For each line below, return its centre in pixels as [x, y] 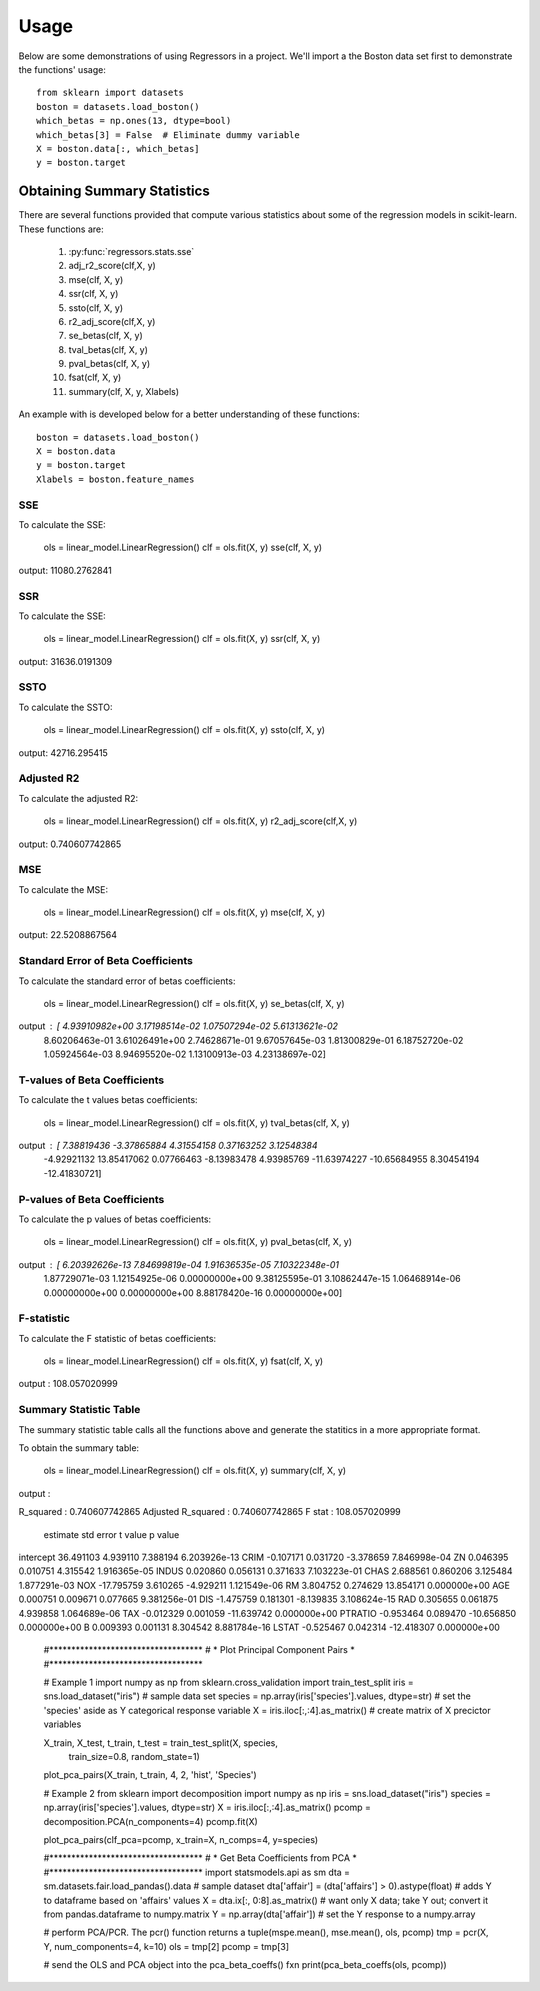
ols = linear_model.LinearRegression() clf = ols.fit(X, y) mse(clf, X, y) [184, 912]
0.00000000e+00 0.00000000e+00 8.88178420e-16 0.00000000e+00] [193, 1292]
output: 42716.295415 [63, 752]
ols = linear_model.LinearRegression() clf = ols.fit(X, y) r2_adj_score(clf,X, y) [200, 821]
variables [62, 1724]
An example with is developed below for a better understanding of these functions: [189, 414]
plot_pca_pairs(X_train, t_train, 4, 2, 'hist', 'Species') [150, 1775]
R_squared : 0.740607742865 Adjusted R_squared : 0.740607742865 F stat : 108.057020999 [210, 1512]
